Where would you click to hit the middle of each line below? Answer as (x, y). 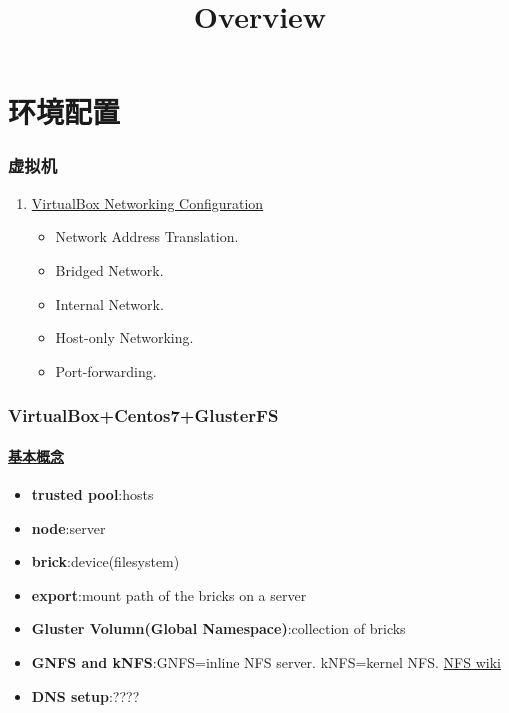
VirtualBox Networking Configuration (147, 202)
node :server (68, 527)
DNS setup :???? (85, 695)
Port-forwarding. (106, 370)
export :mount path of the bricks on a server (169, 594)
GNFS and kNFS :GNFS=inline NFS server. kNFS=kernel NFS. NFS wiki (266, 661)
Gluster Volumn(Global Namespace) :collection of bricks (218, 628)
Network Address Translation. (147, 236)
